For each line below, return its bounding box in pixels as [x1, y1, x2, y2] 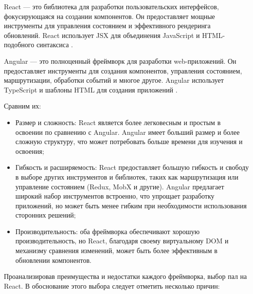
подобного [4, 39, 35, 50]
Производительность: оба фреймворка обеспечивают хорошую [15, 226, 200, 236]
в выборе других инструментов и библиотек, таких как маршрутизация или [15, 171, 239, 182]
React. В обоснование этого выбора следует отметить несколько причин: [4, 280, 220, 291]
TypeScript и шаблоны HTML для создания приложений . [4, 84, 178, 94]
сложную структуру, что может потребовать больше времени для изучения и [15, 136, 243, 147]
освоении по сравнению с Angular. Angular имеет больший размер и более [15, 127, 240, 137]
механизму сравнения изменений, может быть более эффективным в [15, 245, 217, 256]
